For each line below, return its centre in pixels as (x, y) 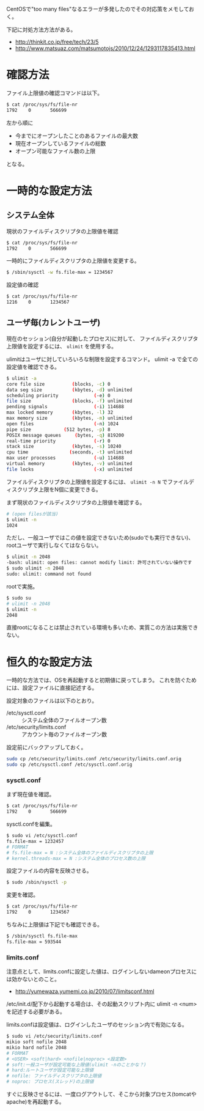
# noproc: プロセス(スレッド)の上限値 (50, 1082)
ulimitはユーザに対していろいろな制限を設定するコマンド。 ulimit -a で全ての (102, 359)
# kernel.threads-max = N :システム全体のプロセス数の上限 (76, 858)
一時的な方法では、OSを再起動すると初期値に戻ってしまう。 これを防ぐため (102, 680)
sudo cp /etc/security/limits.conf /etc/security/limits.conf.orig (94, 759)
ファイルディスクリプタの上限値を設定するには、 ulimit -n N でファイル (98, 482)
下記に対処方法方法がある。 (41, 30)
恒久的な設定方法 (49, 662)
